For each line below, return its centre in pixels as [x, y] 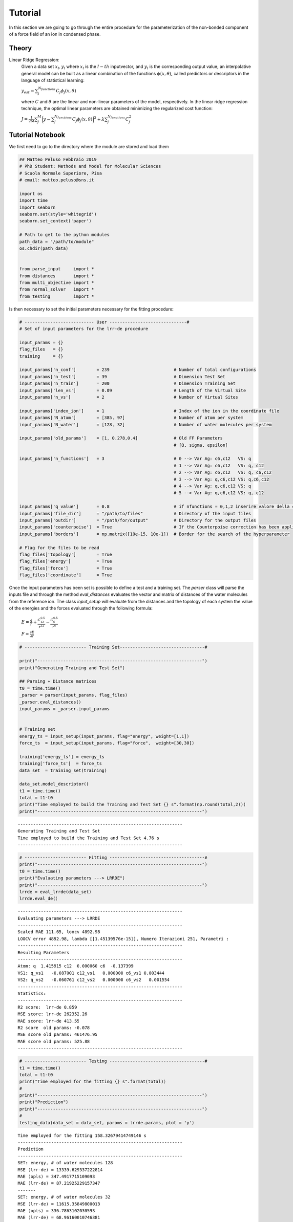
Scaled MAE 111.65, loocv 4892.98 [59, 932]
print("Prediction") [44, 1102]
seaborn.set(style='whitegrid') [58, 214]
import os [31, 194]
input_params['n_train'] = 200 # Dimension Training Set [127, 383]
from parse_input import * [57, 269]
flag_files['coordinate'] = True [66, 575]
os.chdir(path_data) [44, 248]
